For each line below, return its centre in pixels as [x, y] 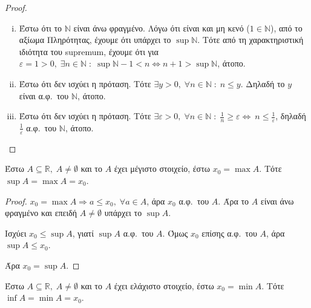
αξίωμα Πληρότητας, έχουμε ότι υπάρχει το [95, 40]
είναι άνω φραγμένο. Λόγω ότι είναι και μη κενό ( [162, 28]
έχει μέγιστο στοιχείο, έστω [162, 169]
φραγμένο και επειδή [41, 213]
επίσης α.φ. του [229, 233]
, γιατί [83, 233]
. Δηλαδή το [263, 83]
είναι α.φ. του [44, 95]
